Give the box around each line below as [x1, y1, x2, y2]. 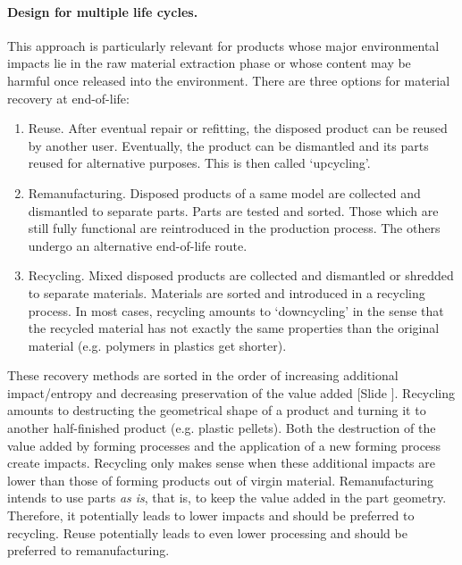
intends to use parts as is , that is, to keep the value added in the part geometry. [7, 488, 447, 507]
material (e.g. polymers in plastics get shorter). [28, 336, 287, 354]
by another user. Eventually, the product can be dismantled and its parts [28, 136, 429, 154]
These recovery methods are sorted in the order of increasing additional [7, 366, 399, 385]
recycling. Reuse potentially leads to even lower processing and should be [7, 523, 407, 542]
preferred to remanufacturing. [7, 541, 170, 560]
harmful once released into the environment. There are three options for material [7, 71, 450, 89]
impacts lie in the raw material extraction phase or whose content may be [7, 54, 411, 72]
